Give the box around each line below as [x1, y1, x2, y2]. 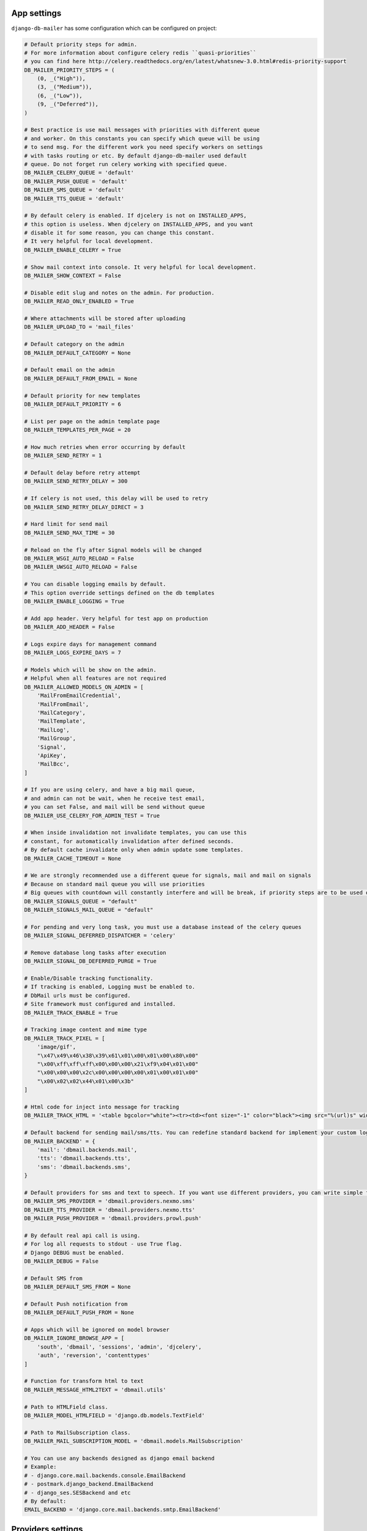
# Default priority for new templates [24, 392, 141, 399]
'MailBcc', [37, 761, 70, 768]
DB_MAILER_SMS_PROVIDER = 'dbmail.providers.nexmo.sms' [24, 1198, 196, 1205]
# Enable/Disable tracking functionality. [24, 975, 154, 982]
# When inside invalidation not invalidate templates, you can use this [24, 829, 247, 836]
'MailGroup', [37, 735, 76, 742]
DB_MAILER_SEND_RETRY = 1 [24, 452, 102, 459]
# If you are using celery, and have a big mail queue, [24, 786, 196, 793]
